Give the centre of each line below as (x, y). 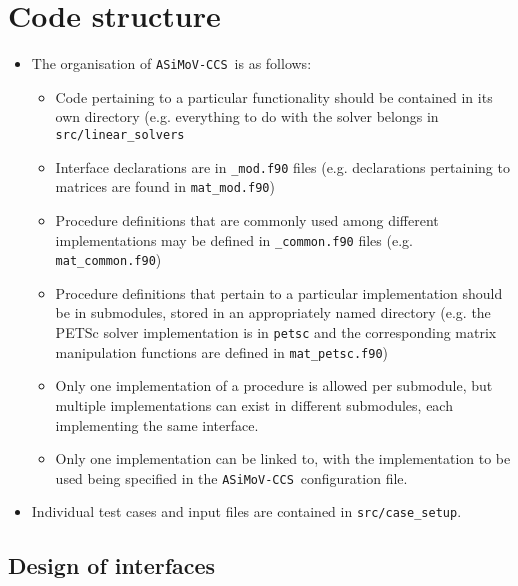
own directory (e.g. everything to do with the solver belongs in (247, 116)
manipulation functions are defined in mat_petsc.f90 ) (222, 351)
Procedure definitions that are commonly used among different (247, 219)
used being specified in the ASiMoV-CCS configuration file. (231, 477)
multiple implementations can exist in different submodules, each (254, 404)
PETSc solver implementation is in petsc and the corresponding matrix (276, 332)
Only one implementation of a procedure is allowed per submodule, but (274, 385)
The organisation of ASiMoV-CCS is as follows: (171, 63)
